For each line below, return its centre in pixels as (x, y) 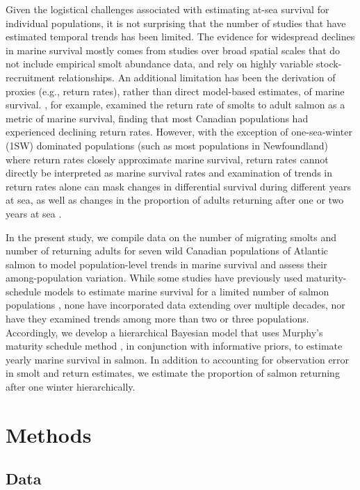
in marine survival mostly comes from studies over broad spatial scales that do (173, 50)
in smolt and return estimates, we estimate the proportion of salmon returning (173, 373)
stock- (329, 64)
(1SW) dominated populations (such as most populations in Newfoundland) (167, 145)
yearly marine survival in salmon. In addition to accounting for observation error (178, 359)
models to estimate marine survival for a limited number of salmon (187, 291)
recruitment (31, 77)
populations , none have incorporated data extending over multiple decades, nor (175, 305)
